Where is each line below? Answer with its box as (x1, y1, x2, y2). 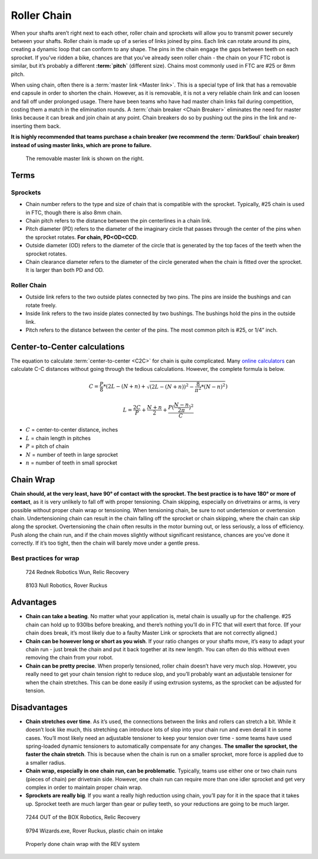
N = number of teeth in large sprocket (25, 451, 118, 458)
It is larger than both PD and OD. (25, 267, 104, 274)
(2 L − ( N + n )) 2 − (149, 383, 194, 390)
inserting (11, 122, 32, 130)
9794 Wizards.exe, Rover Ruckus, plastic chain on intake (25, 827, 163, 834)
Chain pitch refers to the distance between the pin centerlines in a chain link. (25, 217, 212, 224)
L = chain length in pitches (25, 435, 91, 442)
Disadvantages (11, 702, 68, 712)
